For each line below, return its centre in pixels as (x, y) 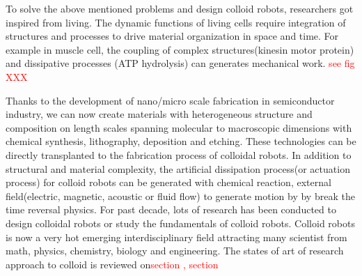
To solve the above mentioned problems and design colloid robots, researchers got (180, 8)
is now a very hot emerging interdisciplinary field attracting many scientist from (176, 237)
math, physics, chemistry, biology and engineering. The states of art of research (175, 251)
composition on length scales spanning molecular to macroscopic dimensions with (179, 127)
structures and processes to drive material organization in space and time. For (172, 36)
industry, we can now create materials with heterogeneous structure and (159, 114)
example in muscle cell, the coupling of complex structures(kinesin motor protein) (180, 49)
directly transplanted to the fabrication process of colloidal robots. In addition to (179, 154)
